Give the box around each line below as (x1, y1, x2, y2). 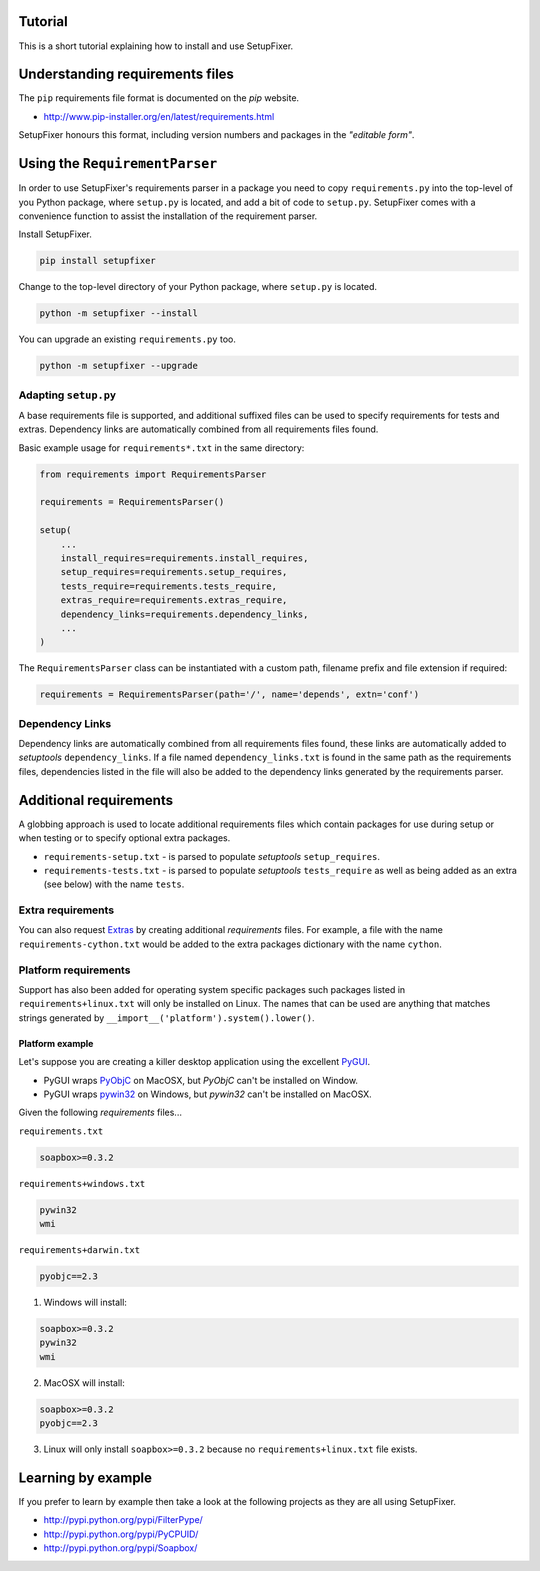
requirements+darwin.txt (18, 1245, 140, 1256)
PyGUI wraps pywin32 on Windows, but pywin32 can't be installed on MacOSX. (43, 1088, 372, 1100)
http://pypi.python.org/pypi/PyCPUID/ (43, 1528, 199, 1540)
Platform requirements (18, 963, 131, 977)
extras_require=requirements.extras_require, (60, 595, 288, 606)
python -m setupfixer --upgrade (39, 360, 199, 372)
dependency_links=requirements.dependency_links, (60, 608, 309, 620)
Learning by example (18, 1469, 153, 1486)
